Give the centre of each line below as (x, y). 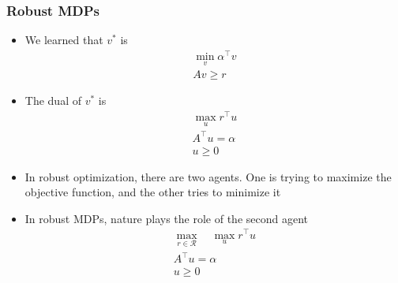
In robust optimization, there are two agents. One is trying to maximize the (208, 176)
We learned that (64, 40)
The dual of (53, 101)
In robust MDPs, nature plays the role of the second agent (166, 218)
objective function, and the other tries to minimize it (153, 192)
